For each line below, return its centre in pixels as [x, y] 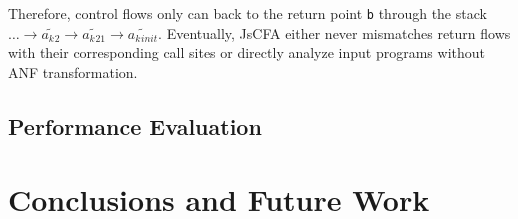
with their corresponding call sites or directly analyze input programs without [247, 52]
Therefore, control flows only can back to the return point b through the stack [247, 13]
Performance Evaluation [135, 125]
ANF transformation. [73, 71]
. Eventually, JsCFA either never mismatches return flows [334, 32]
